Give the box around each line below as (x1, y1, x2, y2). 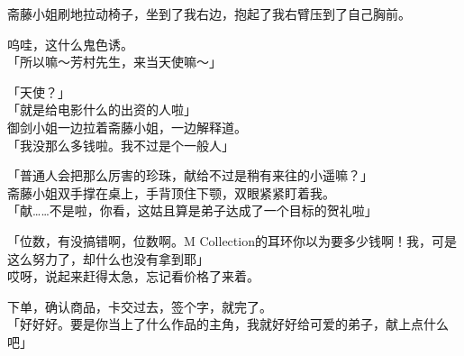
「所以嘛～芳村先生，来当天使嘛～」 (7, 52, 222, 71)
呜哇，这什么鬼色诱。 (7, 34, 133, 53)
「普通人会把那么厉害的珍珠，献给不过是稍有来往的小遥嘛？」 (7, 166, 373, 185)
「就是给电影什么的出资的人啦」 (7, 100, 196, 119)
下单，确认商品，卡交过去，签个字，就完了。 (7, 297, 272, 315)
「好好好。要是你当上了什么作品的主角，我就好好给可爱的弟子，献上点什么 (7, 315, 449, 333)
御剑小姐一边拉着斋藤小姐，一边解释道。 (7, 117, 247, 136)
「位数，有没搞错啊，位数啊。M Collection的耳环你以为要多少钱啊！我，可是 (7, 231, 457, 250)
